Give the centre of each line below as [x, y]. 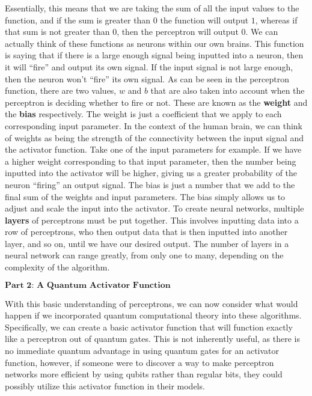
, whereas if [276, 20]
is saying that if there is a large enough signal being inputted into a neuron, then [154, 55]
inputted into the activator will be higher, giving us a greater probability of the [151, 173]
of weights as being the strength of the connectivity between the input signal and [154, 137]
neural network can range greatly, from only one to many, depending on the [144, 255]
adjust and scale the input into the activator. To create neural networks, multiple [154, 208]
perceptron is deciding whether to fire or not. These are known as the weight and [156, 102]
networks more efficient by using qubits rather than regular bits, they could [144, 374]
